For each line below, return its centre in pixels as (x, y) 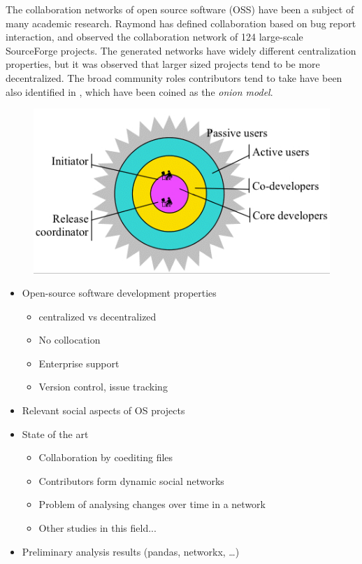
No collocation (70, 340)
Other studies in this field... (97, 528)
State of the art (55, 433)
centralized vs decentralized (97, 316)
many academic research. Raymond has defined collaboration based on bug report (181, 23)
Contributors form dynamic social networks (131, 480)
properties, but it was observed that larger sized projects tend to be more (163, 64)
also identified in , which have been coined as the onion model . (139, 91)
